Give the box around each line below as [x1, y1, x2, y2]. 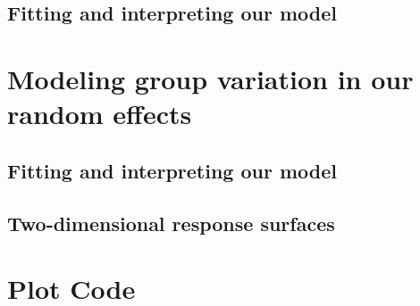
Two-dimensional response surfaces [7, 209, 335, 236]
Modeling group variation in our [7, 60, 414, 96]
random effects [7, 95, 192, 132]
